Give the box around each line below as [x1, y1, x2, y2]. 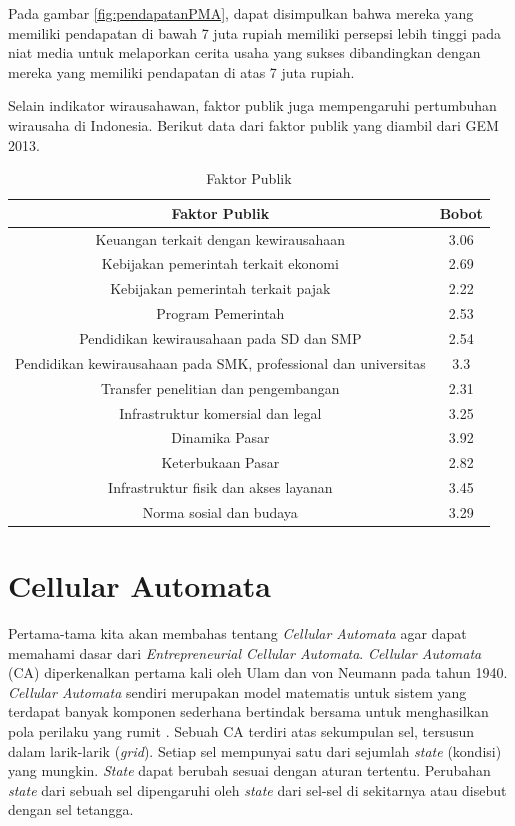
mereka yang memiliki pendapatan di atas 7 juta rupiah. [8, 61, 355, 82]
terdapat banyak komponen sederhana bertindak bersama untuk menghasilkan [8, 701, 489, 722]
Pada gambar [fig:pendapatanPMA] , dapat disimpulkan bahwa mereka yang [8, 3, 474, 23]
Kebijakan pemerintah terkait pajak [110, 278, 331, 299]
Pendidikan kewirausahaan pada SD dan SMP [79, 327, 362, 348]
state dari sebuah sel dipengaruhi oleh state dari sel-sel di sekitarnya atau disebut [8, 779, 507, 800]
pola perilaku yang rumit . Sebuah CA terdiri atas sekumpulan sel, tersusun [8, 721, 475, 742]
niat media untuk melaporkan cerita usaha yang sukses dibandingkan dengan [8, 42, 481, 63]
